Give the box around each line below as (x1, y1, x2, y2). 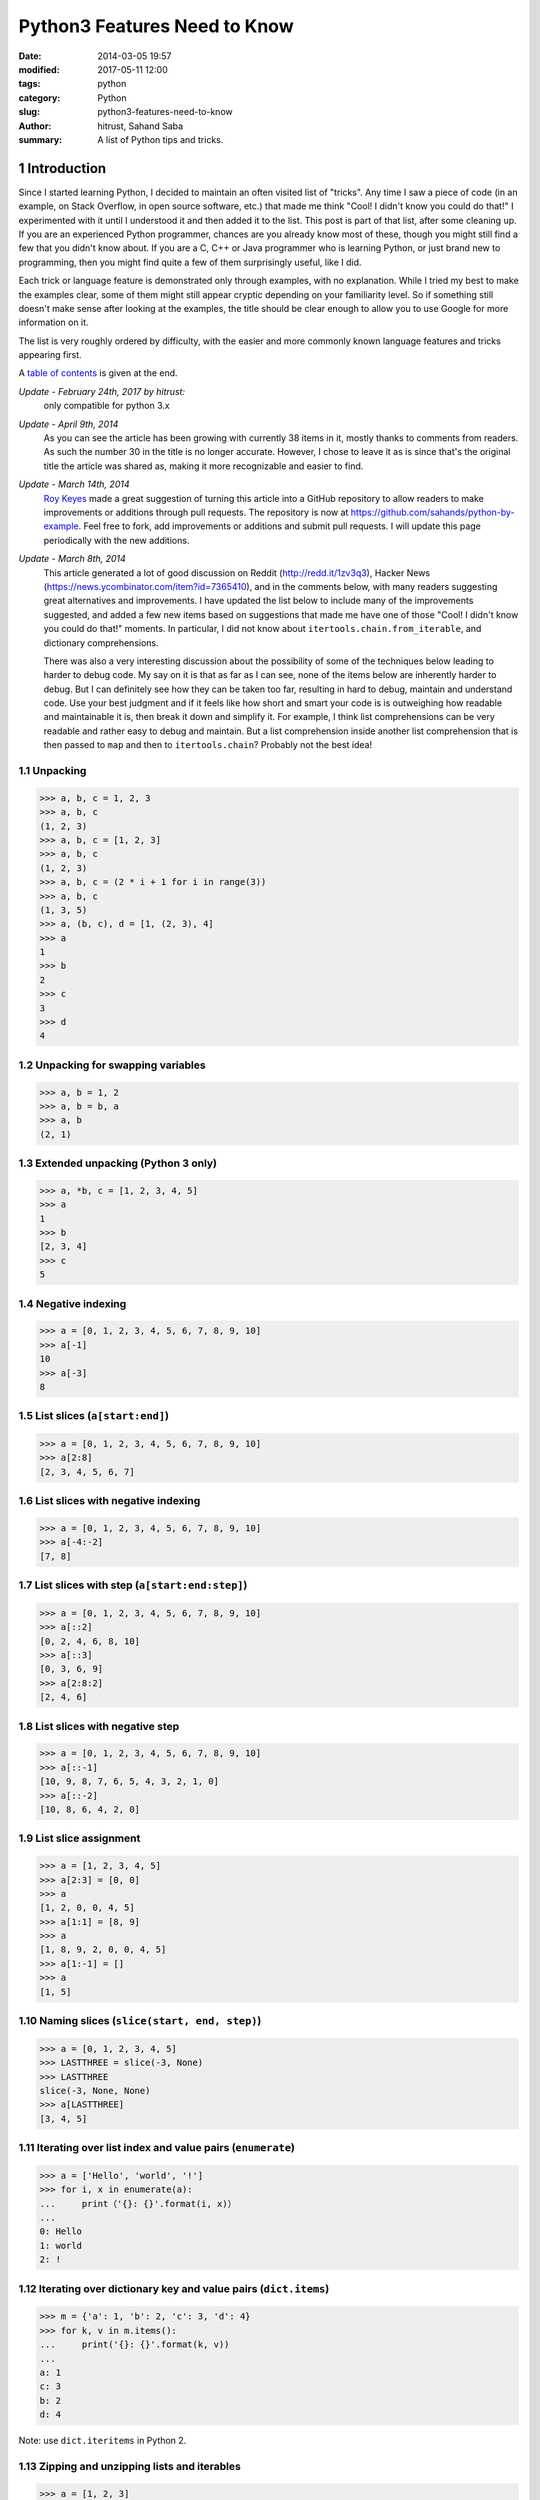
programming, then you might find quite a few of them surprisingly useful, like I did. (18, 256, 362, 268)
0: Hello (39, 2226, 83, 2237)
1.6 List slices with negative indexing (18, 1494, 201, 1508)
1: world (39, 2240, 83, 2251)
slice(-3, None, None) (39, 2085, 151, 2096)
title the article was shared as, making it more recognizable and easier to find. (43, 460, 364, 472)
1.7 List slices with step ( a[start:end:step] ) (18, 1578, 248, 1592)
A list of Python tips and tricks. (97, 133, 224, 145)
